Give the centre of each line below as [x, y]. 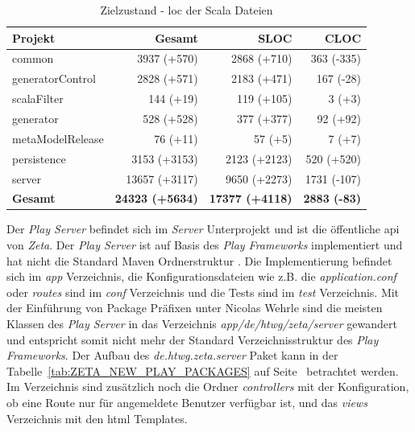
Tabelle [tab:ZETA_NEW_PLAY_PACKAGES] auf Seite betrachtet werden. [203, 370]
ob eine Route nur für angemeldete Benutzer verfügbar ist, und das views [187, 402]
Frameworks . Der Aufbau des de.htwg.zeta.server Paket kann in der [172, 355]
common [33, 58]
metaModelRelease [58, 138]
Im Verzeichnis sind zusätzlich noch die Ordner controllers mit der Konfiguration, [208, 387]
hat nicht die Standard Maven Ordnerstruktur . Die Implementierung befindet [199, 260]
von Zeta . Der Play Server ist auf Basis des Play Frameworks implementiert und [205, 245]
